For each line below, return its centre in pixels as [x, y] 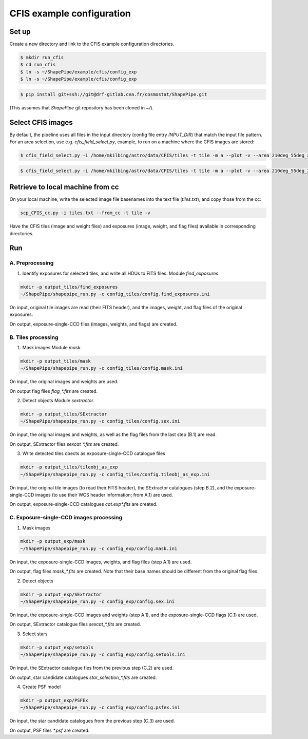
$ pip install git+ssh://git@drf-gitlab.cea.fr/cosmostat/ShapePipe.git [114, 94]
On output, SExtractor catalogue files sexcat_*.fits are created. [75, 624]
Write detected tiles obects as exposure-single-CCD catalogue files [94, 453]
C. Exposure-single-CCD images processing [66, 518]
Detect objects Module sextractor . [59, 401]
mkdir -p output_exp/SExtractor [61, 594]
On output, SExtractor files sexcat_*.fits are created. [64, 444]
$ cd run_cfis [38, 65]
